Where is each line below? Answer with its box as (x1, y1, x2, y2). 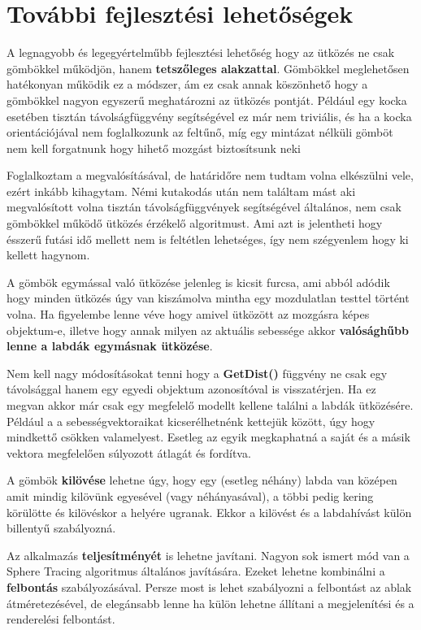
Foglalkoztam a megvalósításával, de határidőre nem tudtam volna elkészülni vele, (7, 167, 414, 184)
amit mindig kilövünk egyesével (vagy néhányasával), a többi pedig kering (7, 487, 374, 504)
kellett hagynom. (7, 246, 90, 263)
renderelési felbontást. (7, 610, 115, 628)
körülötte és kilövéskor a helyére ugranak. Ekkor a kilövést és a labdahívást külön (7, 503, 412, 520)
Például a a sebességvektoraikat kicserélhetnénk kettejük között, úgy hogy (7, 412, 375, 429)
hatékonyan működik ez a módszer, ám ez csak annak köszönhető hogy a (7, 76, 368, 93)
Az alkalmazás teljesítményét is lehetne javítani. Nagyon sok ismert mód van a (7, 546, 410, 563)
